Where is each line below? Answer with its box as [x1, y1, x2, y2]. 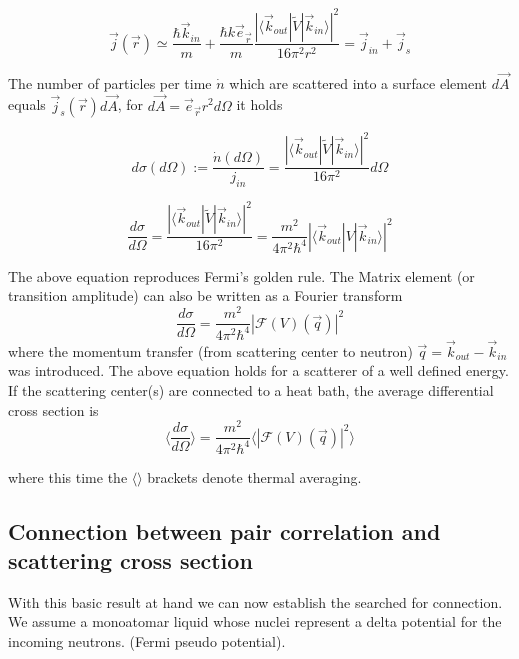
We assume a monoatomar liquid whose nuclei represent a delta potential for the [8, 611, 502, 632]
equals [8, 94, 46, 115]
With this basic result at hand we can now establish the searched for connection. [8, 591, 503, 612]
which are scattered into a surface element [229, 72, 487, 93]
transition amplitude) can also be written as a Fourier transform [8, 285, 403, 306]
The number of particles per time [8, 72, 212, 93]
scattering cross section [8, 544, 253, 575]
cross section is [8, 399, 99, 420]
